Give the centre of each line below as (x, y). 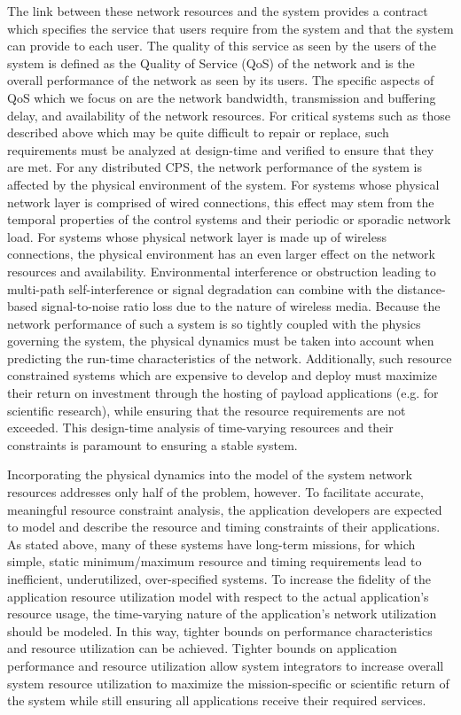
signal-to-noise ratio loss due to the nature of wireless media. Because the (241, 306)
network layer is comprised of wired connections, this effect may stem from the (221, 202)
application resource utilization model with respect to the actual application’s (218, 596)
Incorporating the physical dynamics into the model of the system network (210, 474)
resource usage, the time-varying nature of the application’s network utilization (222, 614)
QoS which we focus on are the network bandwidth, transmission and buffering (222, 97)
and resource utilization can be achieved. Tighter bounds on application (202, 648)
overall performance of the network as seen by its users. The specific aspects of (221, 80)
